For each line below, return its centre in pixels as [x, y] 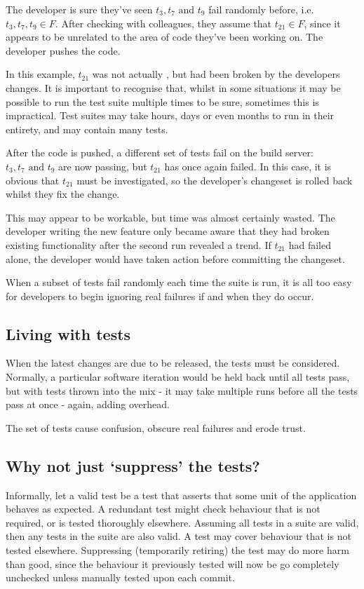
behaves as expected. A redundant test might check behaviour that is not [163, 509]
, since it [322, 23]
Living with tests [68, 333]
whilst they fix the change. [63, 194]
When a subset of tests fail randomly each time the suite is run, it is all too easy [179, 282]
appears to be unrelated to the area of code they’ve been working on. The [164, 37]
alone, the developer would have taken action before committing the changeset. [175, 258]
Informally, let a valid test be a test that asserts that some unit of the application [181, 495]
